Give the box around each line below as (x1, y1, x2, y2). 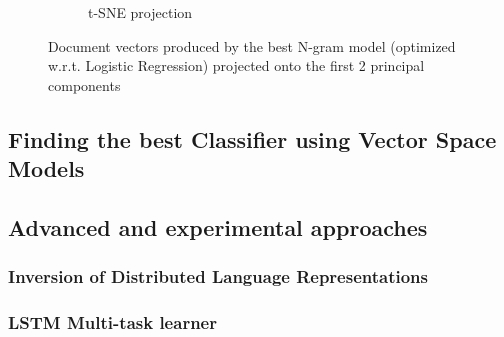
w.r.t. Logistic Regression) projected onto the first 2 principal (48, 55, 425, 76)
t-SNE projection (88, 2, 193, 22)
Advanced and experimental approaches (8, 211, 428, 242)
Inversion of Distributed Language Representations (8, 264, 428, 289)
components (48, 74, 121, 95)
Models (8, 153, 85, 184)
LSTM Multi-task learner (8, 310, 217, 335)
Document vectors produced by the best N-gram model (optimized (48, 35, 456, 56)
